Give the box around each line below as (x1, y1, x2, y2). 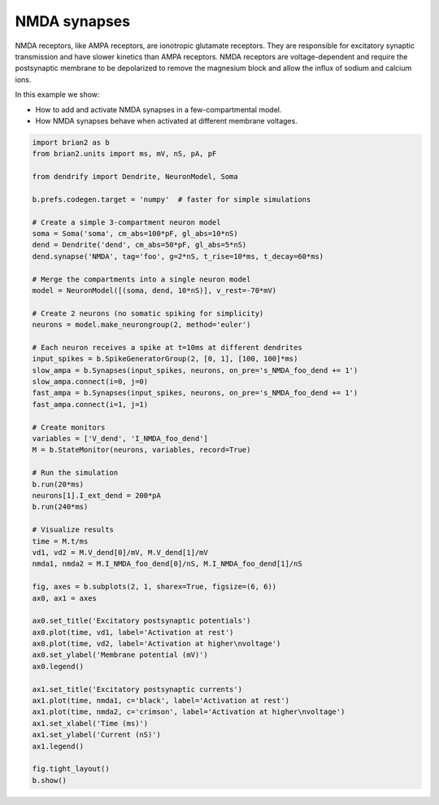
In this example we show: (15, 90, 100, 99)
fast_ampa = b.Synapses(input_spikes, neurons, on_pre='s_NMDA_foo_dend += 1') (32, 388, 359, 398)
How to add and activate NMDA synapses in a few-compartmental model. (35, 104, 282, 114)
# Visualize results (32, 525, 114, 535)
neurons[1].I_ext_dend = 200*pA (32, 491, 162, 500)
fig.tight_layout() (32, 764, 110, 773)
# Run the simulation (32, 468, 119, 478)
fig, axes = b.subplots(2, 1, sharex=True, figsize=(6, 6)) (32, 582, 277, 592)
